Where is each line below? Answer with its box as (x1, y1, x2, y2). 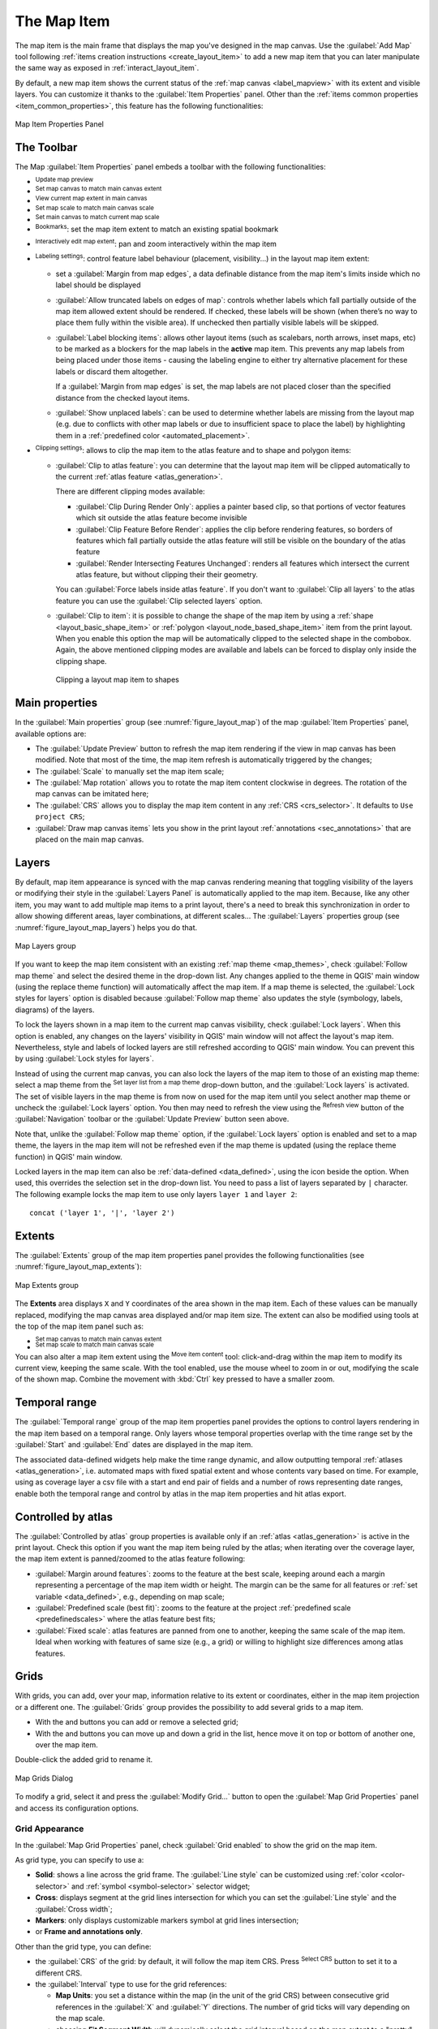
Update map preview (35, 175, 93, 183)
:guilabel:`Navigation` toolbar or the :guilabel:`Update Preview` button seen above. (15, 1114, 290, 1124)
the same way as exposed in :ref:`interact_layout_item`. (15, 63, 200, 73)
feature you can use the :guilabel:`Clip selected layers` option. (55, 596, 263, 605)
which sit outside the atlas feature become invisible (75, 513, 247, 523)
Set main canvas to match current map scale (35, 213, 160, 222)
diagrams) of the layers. (15, 1005, 95, 1014)
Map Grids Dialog (15, 1773, 73, 1783)
